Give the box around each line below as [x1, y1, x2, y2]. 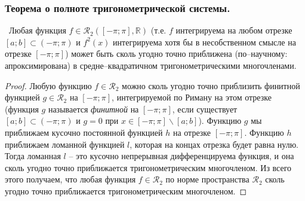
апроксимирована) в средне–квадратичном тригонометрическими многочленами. [5, 59, 297, 71]
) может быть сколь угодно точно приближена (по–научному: [65, 47, 288, 60]
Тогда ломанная [5, 150, 61, 162]
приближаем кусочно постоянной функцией [5, 126, 163, 138]
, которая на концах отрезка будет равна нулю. [130, 138, 299, 150]
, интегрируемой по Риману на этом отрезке [112, 91, 272, 103]
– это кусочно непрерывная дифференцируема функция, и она [69, 150, 294, 162]
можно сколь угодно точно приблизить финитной [122, 79, 300, 92]
